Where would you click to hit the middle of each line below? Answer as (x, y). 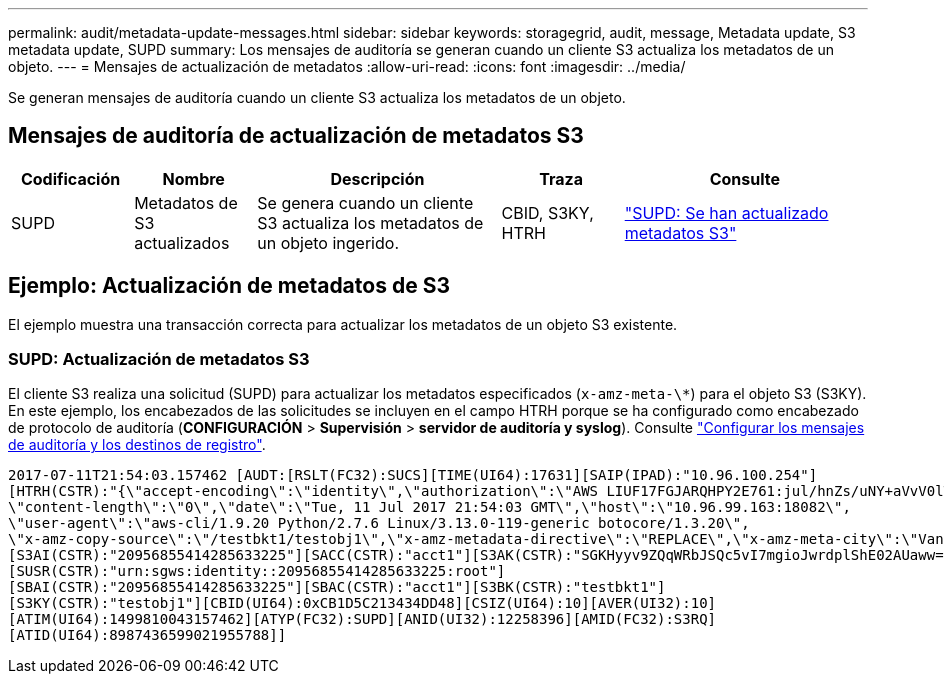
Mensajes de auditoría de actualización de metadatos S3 (296, 136)
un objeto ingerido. (328, 242)
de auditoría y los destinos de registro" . (137, 445)
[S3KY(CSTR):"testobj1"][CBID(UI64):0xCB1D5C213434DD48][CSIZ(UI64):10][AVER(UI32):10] (362, 603)
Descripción (377, 178)
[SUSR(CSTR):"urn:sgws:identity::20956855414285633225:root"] (257, 571)
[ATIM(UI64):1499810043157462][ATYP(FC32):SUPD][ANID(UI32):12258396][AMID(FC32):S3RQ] (362, 619)
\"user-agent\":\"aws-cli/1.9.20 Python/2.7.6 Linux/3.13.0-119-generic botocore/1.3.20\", (379, 523)
